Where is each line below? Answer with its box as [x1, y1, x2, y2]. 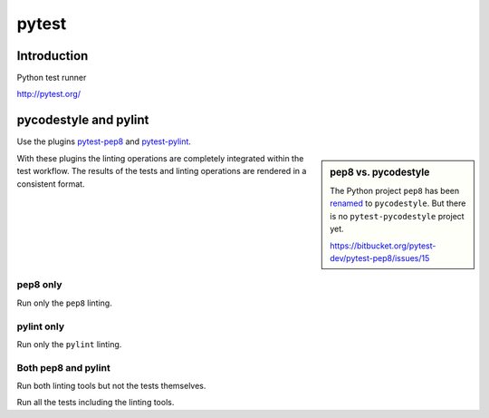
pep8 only [16, 278, 62, 291]
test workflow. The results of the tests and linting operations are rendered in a [16, 166, 307, 177]
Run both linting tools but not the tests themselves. [16, 381, 206, 392]
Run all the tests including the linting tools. [16, 397, 175, 408]
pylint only [16, 320, 65, 333]
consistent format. [16, 178, 85, 190]
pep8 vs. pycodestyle [330, 166, 430, 179]
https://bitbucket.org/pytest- [330, 240, 436, 251]
